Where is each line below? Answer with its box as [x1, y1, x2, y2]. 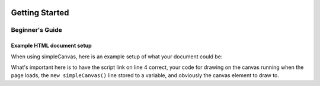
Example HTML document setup [11, 42, 92, 49]
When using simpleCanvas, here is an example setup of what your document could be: [11, 53, 223, 60]
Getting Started [11, 8, 69, 18]
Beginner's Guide [11, 26, 62, 34]
